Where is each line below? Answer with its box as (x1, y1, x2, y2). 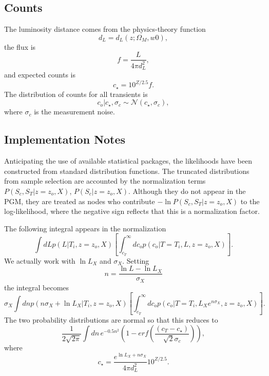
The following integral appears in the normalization (4, 223, 166, 233)
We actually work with (4, 255, 75, 266)
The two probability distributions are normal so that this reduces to (4, 314, 218, 325)
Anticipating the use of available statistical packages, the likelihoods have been (4, 155, 252, 166)
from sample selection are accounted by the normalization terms (4, 175, 206, 186)
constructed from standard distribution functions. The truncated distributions (4, 165, 249, 176)
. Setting (122, 255, 149, 266)
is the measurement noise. (34, 106, 115, 117)
